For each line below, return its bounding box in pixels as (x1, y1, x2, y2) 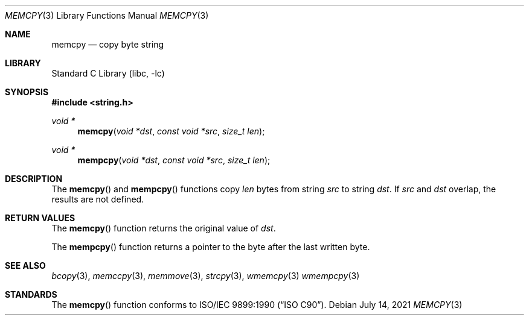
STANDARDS (5, 289, 57, 300)
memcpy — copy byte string (51, 39, 164, 49)
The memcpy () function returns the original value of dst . (51, 223, 276, 233)
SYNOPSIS (5, 87, 49, 97)
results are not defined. (51, 194, 144, 204)
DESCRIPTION (5, 174, 63, 184)
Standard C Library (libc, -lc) (51, 68, 165, 78)
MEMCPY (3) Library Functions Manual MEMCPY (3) (5, 10, 209, 20)
